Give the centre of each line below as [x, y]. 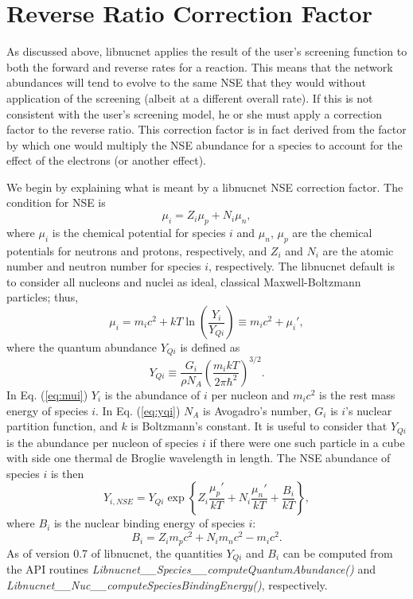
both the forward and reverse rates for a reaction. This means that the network [200, 66]
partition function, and [62, 426]
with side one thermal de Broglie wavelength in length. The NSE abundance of [199, 458]
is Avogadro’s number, [257, 410]
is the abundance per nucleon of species [103, 442]
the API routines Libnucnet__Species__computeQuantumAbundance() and [191, 568]
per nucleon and [250, 394]
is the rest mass [357, 394]
